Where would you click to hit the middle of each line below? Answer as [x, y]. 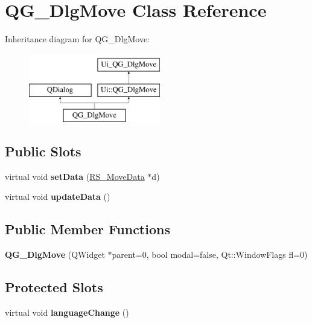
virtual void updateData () [58, 197]
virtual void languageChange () [67, 312]
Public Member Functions [88, 229]
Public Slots [43, 151]
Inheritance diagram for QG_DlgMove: [77, 39]
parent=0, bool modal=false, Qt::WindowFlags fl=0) [210, 254]
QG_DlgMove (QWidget [55, 254]
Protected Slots [54, 287]
